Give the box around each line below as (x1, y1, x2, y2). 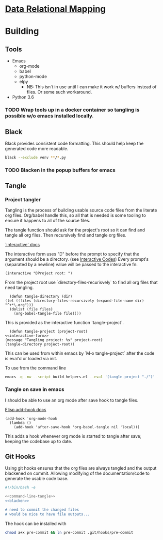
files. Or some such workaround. (26, 89, 92, 95)
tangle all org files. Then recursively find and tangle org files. (5, 232, 127, 238)
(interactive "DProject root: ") (5, 271, 73, 276)
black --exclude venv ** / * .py (5, 155, 66, 160)
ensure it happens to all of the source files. (5, 218, 91, 224)
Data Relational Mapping (5, 3, 106, 15)
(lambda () (9, 420, 32, 425)
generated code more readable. (5, 145, 69, 152)
